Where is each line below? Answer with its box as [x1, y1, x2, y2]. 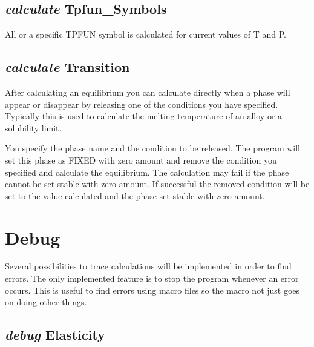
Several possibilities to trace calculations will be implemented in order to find [5, 260, 292, 273]
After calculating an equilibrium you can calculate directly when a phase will [5, 86, 290, 98]
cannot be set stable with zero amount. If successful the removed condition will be [5, 177, 310, 190]
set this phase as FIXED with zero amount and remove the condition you [5, 153, 277, 166]
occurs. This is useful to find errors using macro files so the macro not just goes [5, 283, 300, 296]
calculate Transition [5, 58, 130, 76]
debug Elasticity [5, 325, 105, 344]
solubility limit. [5, 121, 62, 134]
